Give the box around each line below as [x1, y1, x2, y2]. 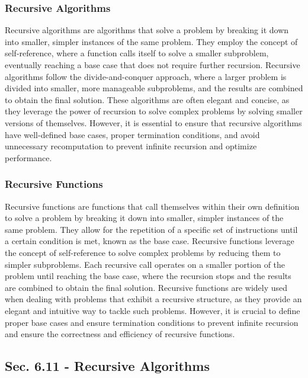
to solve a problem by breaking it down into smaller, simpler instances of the [5, 212, 284, 224]
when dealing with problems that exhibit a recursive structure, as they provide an [5, 293, 302, 305]
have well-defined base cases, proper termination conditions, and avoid [5, 128, 260, 140]
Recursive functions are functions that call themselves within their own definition [5, 200, 300, 212]
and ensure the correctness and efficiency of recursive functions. [5, 328, 235, 340]
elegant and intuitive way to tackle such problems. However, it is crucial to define [5, 304, 300, 316]
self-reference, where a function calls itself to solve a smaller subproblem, [5, 47, 269, 59]
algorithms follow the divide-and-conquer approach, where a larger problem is [5, 70, 287, 82]
